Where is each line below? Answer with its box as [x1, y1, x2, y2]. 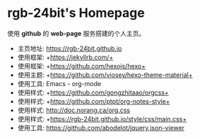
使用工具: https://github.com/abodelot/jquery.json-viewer [17, 123, 185, 132]
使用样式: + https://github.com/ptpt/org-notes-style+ [17, 97, 170, 105]
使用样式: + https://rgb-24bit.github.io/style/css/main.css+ [17, 114, 187, 123]
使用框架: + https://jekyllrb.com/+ [17, 53, 114, 61]
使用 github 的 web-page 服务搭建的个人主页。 [7, 29, 146, 37]
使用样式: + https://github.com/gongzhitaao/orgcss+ [17, 88, 170, 97]
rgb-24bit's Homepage [7, 5, 145, 21]
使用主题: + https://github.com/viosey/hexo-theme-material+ [17, 71, 193, 79]
